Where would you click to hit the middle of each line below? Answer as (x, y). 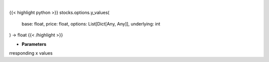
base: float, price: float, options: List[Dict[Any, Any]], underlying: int (91, 24)
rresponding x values (31, 53)
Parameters (34, 44)
